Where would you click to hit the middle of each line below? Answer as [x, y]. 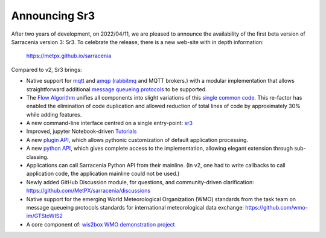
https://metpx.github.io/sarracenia [69, 56]
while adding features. [54, 114]
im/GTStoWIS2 [44, 216]
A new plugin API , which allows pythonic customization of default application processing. [137, 140]
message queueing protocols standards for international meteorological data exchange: [135, 207]
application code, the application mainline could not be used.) [103, 174]
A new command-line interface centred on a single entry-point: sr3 [110, 123]
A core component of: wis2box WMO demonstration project [101, 224]
